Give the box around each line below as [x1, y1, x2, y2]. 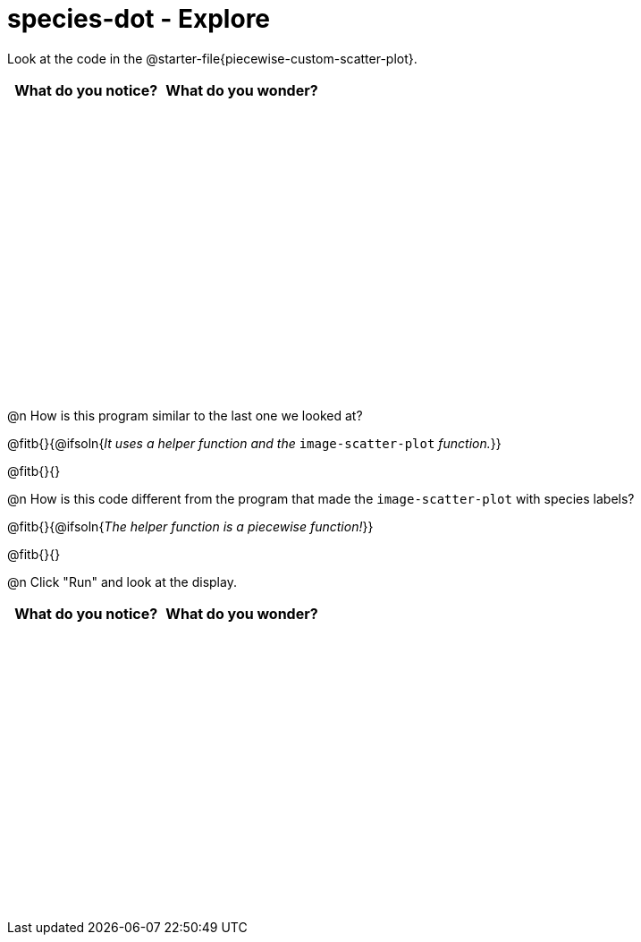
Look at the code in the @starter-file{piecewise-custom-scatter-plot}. [7, 50, 417, 66]
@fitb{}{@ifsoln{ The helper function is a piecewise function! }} [7, 519, 374, 535]
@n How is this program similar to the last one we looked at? [7, 408, 363, 424]
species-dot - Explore [7, 4, 271, 34]
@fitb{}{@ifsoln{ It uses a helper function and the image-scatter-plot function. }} [7, 436, 502, 452]
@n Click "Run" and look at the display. [7, 574, 237, 590]
